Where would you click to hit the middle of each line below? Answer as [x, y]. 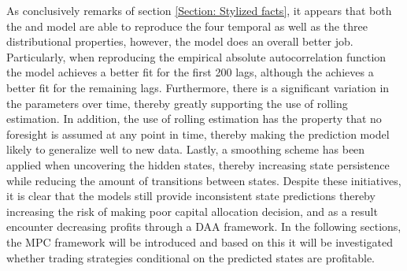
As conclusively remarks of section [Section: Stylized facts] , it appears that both [199, 10]
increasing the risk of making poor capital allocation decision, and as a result [192, 211]
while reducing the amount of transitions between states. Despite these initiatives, [204, 180]
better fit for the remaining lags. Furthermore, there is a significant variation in [198, 87]
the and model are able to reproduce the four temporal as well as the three [187, 26]
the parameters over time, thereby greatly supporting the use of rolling [177, 103]
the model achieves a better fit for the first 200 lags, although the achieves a [190, 72]
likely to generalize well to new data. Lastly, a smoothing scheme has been [186, 149]
